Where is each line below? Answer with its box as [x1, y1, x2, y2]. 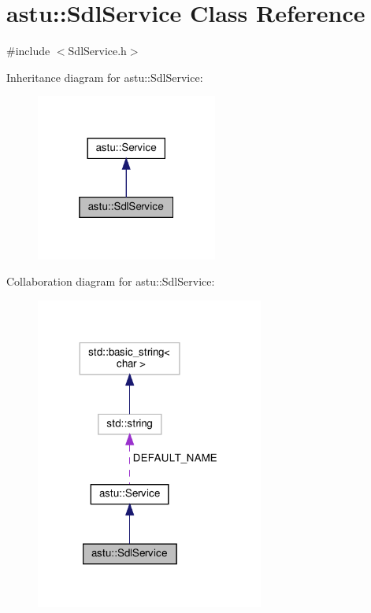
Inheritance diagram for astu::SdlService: [6, 68, 203, 85]
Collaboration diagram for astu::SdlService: [6, 273, 215, 290]
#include [6, 42, 50, 59]
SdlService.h [68, 42, 127, 59]
